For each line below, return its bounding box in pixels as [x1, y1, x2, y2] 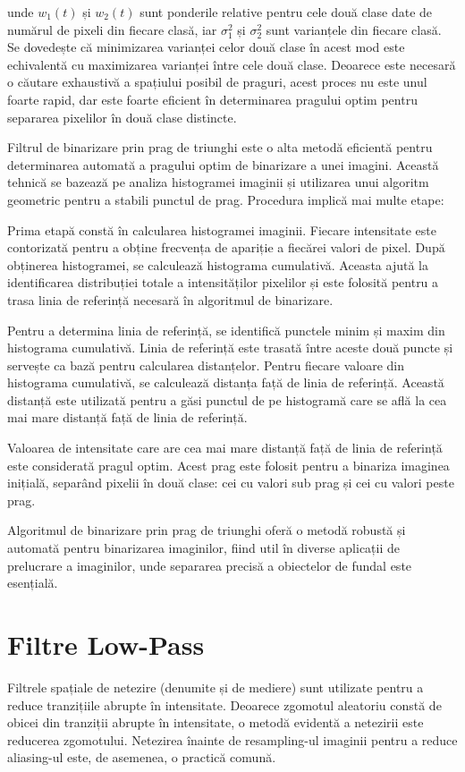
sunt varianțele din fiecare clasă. [266, 20, 442, 38]
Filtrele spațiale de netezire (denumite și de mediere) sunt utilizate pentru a [7, 677, 424, 696]
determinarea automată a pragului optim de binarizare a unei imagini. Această [7, 155, 439, 174]
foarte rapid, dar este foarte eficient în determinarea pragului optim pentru [7, 89, 418, 108]
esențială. [7, 573, 58, 592]
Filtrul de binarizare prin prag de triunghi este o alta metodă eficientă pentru [7, 138, 433, 157]
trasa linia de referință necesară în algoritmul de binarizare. [7, 290, 334, 309]
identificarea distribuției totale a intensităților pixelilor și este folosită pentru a [7, 273, 439, 292]
